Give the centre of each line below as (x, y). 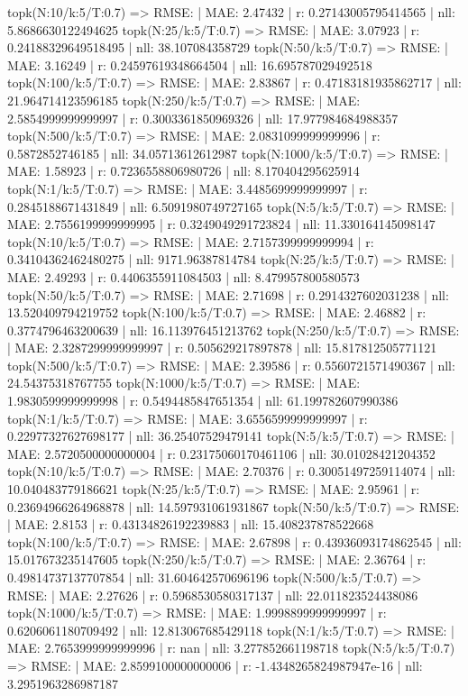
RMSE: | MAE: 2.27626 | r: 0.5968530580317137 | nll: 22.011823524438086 (213, 595)
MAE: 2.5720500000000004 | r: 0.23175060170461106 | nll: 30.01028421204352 (221, 453)
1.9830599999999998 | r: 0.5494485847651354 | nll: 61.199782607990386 (203, 401)
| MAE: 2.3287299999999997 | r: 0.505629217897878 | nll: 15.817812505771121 (222, 348)
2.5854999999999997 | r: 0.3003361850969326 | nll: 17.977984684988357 (203, 118)
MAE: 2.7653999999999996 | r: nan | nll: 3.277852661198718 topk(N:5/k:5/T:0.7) (231, 648)
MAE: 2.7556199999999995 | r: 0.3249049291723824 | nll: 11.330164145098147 (221, 224)
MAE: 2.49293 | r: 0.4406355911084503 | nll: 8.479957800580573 (184, 276)
